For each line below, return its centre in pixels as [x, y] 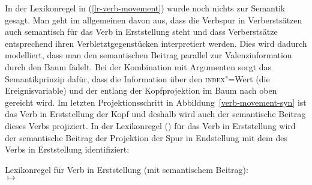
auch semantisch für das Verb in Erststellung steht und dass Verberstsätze [141, 32]
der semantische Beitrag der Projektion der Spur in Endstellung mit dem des [146, 137]
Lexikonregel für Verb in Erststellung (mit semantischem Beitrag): [127, 169]
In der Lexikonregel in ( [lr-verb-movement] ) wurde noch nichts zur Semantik [145, 8]
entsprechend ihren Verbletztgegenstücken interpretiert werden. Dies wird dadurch [156, 43]
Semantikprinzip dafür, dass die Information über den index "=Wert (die [137, 78]
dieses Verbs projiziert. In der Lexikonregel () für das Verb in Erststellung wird [150, 125]
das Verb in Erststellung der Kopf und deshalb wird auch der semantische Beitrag [155, 114]
